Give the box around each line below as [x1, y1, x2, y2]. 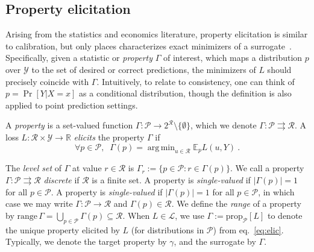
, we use [175, 209, 204, 221]
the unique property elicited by [5, 223, 120, 236]
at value [72, 162, 102, 174]
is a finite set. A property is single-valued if [92, 173, 251, 186]
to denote [267, 209, 303, 221]
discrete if [43, 173, 80, 186]
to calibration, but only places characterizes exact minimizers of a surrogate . [5, 39, 292, 52]
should [267, 63, 292, 75]
